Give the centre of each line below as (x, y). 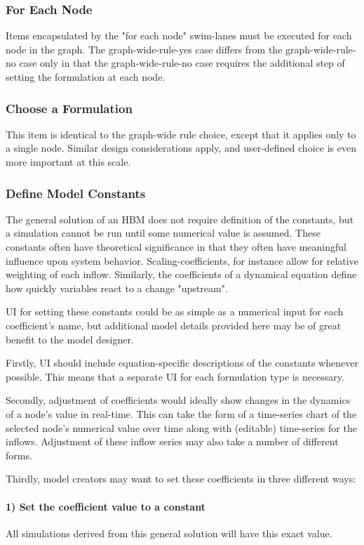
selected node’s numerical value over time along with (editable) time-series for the (181, 427)
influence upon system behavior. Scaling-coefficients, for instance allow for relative (182, 260)
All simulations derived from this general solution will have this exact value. (169, 533)
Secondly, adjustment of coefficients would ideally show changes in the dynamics (178, 400)
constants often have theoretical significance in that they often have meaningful (176, 247)
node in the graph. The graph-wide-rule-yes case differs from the (144, 49)
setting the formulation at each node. (86, 77)
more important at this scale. (68, 162)
